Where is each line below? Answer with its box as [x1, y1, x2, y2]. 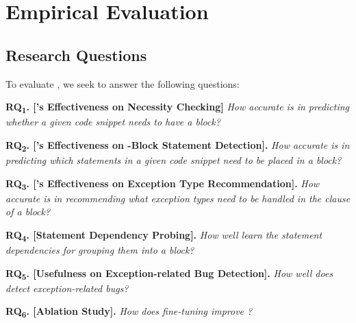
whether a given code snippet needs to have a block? [5, 115, 220, 129]
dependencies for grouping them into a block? [5, 243, 194, 257]
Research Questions [5, 44, 147, 65]
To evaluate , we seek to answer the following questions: [5, 76, 240, 91]
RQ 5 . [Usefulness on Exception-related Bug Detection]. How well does [5, 265, 333, 282]
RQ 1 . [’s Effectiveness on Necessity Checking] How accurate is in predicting [5, 99, 350, 115]
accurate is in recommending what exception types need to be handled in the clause [5, 191, 351, 205]
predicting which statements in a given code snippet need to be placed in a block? [5, 153, 342, 167]
